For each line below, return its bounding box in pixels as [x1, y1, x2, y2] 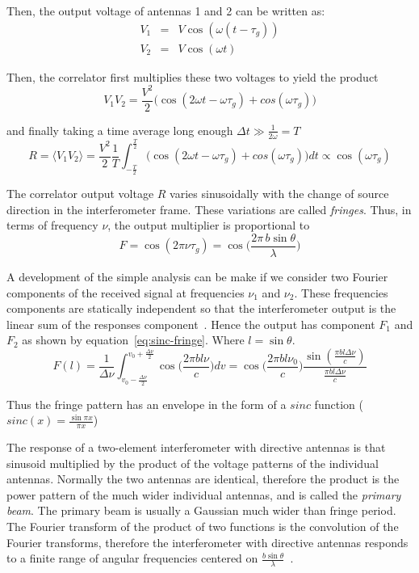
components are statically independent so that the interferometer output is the [6, 300, 396, 317]
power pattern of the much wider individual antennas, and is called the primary [6, 486, 401, 503]
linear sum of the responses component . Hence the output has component [6, 315, 375, 332]
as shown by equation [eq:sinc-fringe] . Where [22, 331, 245, 348]
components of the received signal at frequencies [6, 284, 245, 301]
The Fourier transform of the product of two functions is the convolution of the [6, 517, 399, 534]
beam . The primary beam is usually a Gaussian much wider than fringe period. [6, 502, 396, 519]
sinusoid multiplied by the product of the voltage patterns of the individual [6, 454, 379, 471]
